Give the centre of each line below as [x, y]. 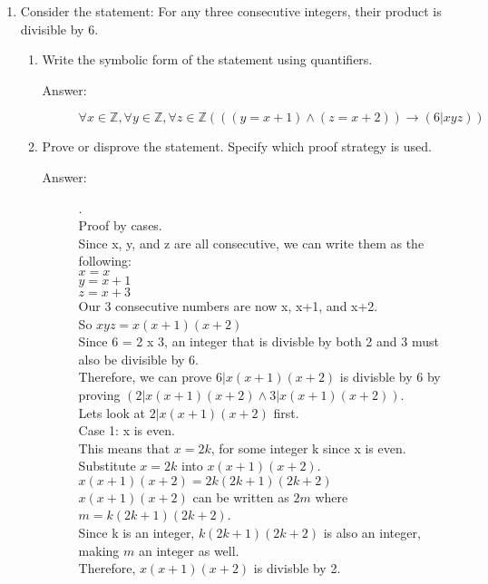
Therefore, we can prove [145, 377]
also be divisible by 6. [138, 359]
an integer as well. [189, 550]
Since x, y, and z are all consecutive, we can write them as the [251, 243]
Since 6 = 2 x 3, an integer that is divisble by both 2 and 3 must [259, 341]
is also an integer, [372, 533]
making [99, 550]
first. [286, 412]
